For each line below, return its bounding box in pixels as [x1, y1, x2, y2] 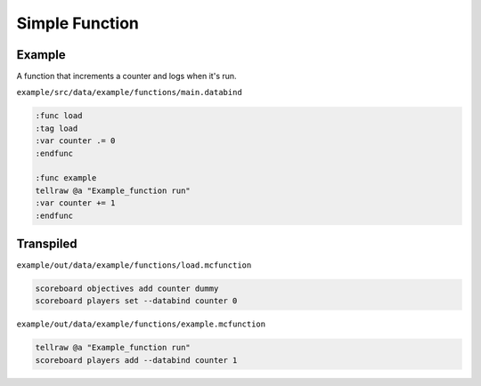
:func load [35, 111, 83, 121]
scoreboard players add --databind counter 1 [35, 355, 238, 365]
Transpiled [16, 236, 77, 251]
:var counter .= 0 [35, 136, 116, 146]
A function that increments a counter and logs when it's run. [16, 71, 237, 82]
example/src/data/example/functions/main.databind [16, 87, 242, 98]
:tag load [35, 123, 78, 133]
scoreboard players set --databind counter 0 [35, 296, 238, 306]
